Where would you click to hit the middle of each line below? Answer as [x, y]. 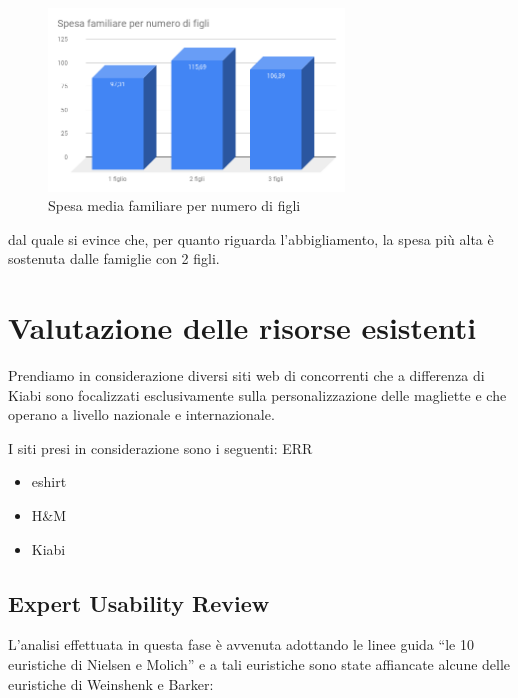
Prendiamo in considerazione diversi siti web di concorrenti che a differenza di [246, 375]
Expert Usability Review [139, 602]
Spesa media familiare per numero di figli [174, 205]
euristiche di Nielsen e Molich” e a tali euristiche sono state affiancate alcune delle [259, 663]
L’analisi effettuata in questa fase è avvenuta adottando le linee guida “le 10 [241, 644]
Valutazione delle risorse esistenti [242, 327]
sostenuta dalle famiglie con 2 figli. [114, 258]
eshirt [49, 481]
